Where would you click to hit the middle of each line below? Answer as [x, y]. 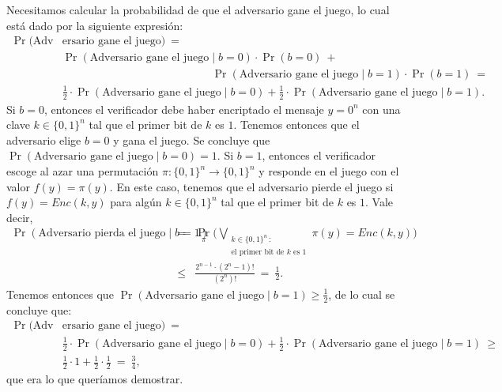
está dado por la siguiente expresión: [95, 25]
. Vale [379, 202]
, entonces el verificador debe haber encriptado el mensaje [184, 109]
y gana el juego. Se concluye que [192, 139]
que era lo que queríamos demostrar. [95, 379]
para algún [136, 202]
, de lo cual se [362, 294]
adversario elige [44, 139]
